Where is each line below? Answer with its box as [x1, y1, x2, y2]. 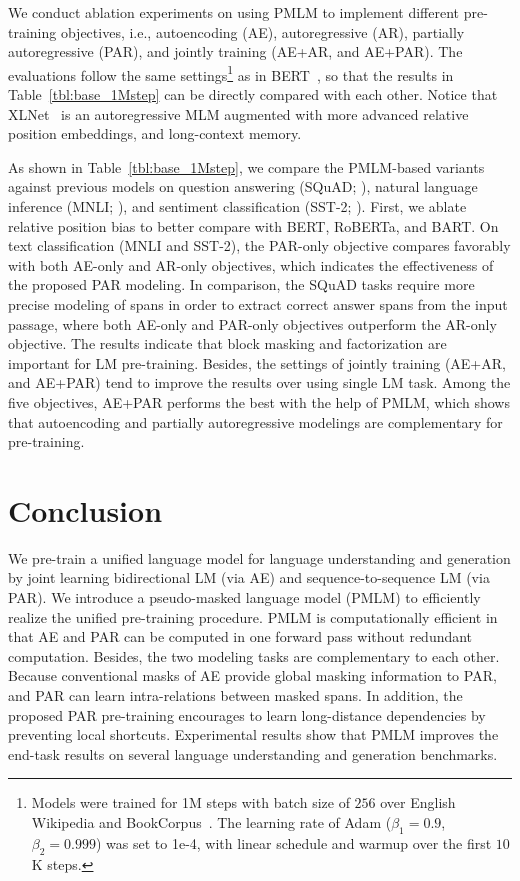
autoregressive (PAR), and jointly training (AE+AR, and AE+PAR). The [8, 41, 463, 62]
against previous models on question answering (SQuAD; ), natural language [8, 176, 478, 197]
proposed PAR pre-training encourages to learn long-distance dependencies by [8, 704, 486, 725]
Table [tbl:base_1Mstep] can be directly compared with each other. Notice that [8, 84, 498, 105]
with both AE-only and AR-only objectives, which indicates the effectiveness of [8, 254, 494, 275]
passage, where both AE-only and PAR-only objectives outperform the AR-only [8, 313, 497, 334]
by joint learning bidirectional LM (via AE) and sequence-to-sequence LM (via [8, 567, 490, 588]
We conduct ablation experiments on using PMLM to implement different [8, 2, 459, 22]
